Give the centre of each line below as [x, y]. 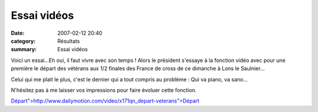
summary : [24, 50]
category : [23, 41]
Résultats [69, 41]
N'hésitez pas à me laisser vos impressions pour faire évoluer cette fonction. [104, 90]
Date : [18, 33]
